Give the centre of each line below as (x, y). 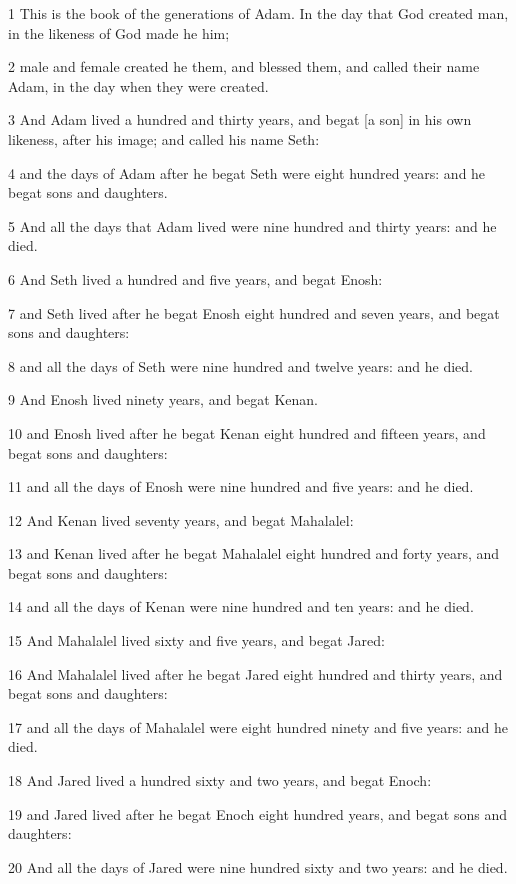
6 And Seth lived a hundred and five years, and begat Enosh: (195, 278)
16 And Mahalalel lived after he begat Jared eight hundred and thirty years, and (255, 673)
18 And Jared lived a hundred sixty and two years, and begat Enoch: (220, 780)
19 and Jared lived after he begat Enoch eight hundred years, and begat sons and (257, 813)
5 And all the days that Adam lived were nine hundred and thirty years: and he (252, 225)
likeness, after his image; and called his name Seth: (164, 138)
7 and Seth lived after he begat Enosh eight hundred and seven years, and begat (254, 312)
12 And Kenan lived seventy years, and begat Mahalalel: (181, 519)
